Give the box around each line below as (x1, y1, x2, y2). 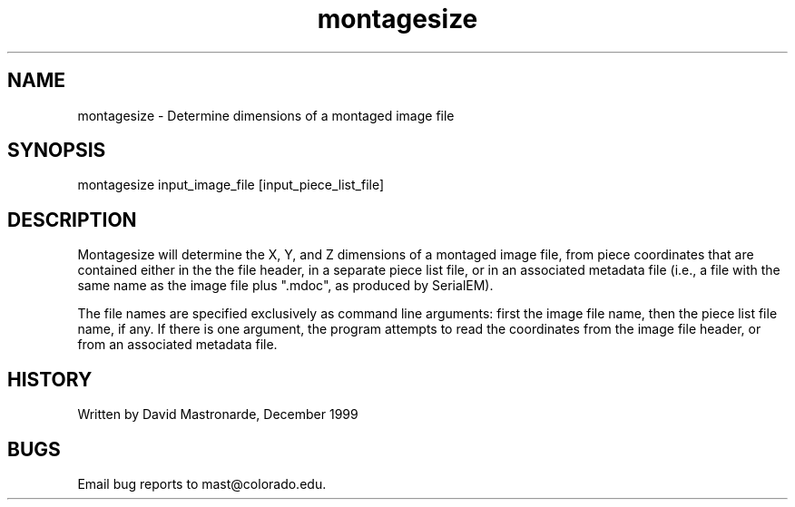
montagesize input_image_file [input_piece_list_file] (77, 177, 385, 193)
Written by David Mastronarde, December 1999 (77, 406, 358, 423)
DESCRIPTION (7, 208, 137, 231)
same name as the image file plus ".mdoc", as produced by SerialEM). (77, 278, 494, 294)
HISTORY (7, 367, 93, 391)
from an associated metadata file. (77, 336, 278, 353)
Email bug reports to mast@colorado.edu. (77, 475, 327, 492)
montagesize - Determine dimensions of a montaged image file (77, 107, 455, 123)
